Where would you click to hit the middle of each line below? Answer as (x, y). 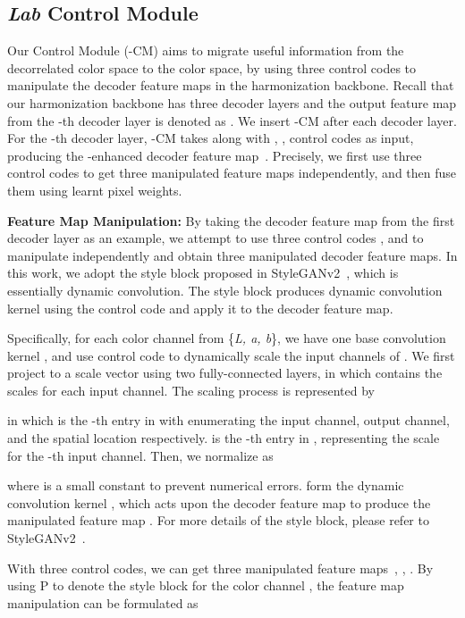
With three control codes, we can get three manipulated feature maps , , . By (220, 568)
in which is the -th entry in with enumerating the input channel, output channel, (228, 420)
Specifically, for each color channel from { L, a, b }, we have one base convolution (227, 338)
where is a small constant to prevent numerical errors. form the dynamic (206, 485)
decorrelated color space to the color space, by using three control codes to (212, 67)
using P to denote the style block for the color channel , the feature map (206, 585)
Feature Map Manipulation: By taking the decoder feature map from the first (231, 220)
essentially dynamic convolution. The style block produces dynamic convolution (225, 290)
